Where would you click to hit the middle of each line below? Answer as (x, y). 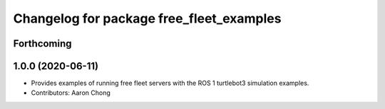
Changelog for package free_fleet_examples (147, 18)
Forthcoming (42, 44)
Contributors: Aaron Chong (71, 93)
